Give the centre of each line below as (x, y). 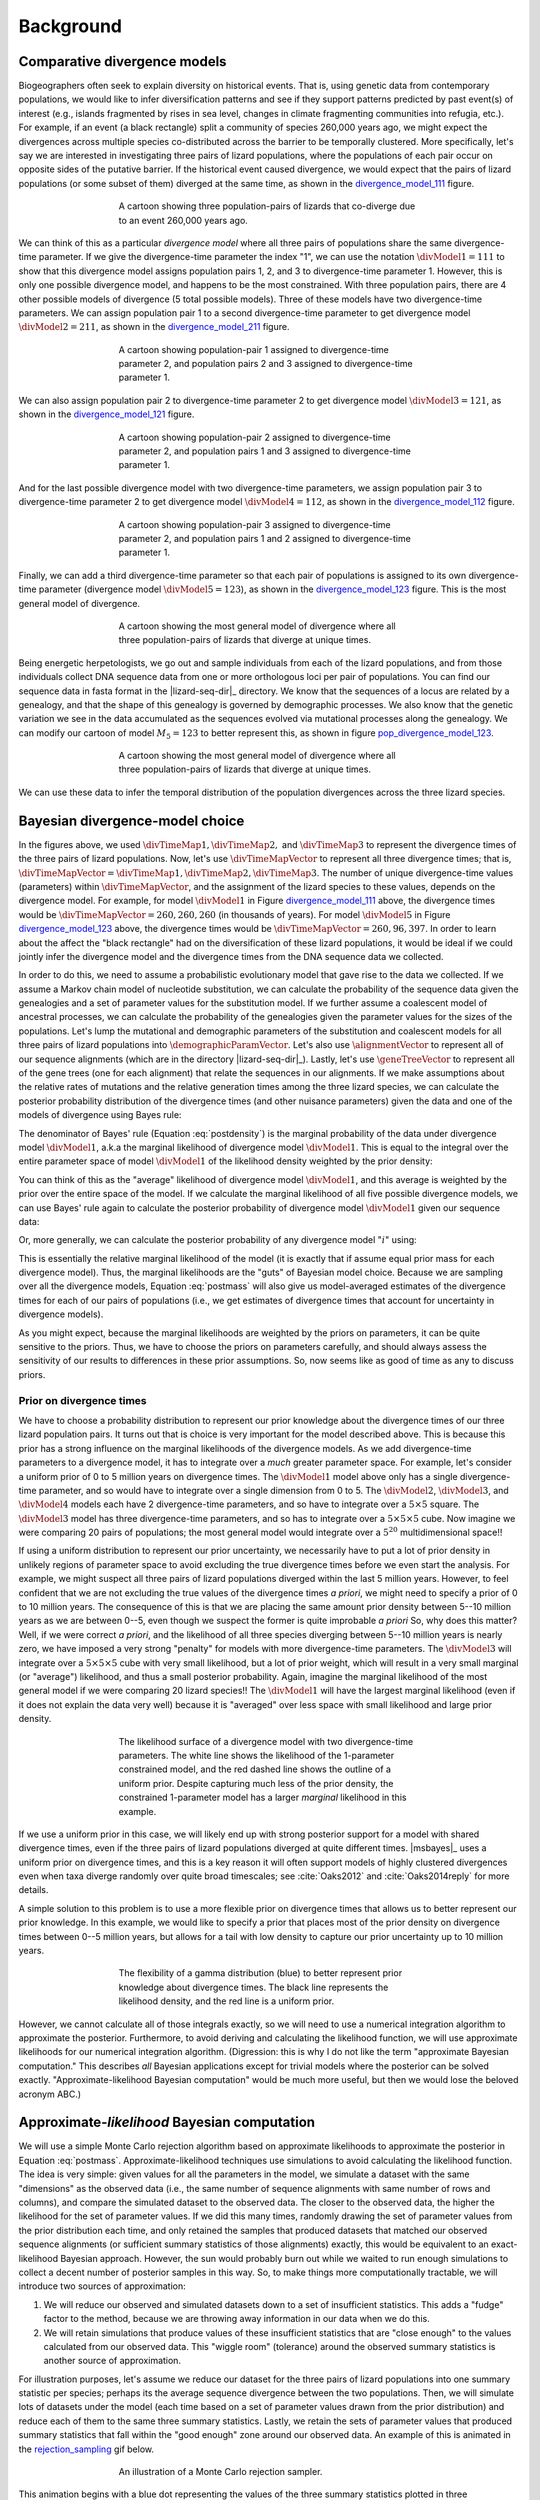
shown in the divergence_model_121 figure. (106, 414)
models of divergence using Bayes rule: (100, 1115)
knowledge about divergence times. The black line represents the (253, 1987)
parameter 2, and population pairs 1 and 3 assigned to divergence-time (265, 451)
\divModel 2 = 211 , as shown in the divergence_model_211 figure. (154, 327)
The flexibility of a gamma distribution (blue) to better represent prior (260, 1973)
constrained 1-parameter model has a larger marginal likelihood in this (262, 1797)
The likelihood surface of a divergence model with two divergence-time (266, 1741)
